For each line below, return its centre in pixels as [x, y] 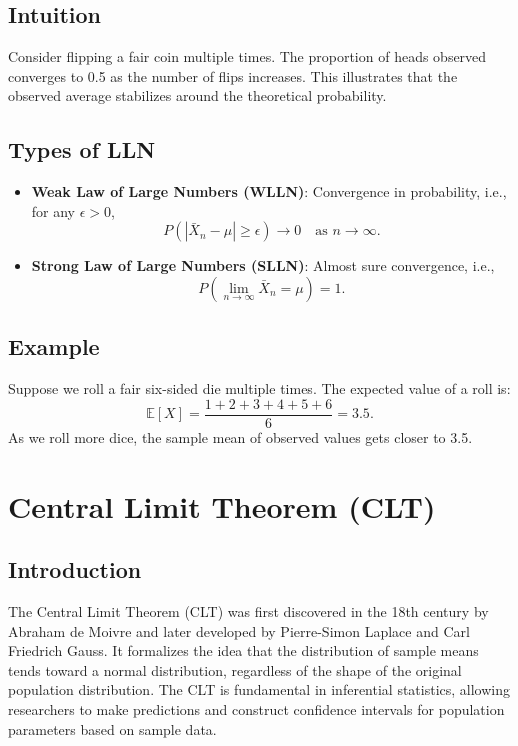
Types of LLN [82, 149]
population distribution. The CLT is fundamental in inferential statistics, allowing [259, 689]
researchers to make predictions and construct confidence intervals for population [256, 708]
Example [54, 346]
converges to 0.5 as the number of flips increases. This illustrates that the [233, 75]
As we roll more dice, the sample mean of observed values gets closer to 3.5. [240, 436]
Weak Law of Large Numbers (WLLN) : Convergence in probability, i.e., [269, 191]
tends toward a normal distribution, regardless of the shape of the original [235, 669]
